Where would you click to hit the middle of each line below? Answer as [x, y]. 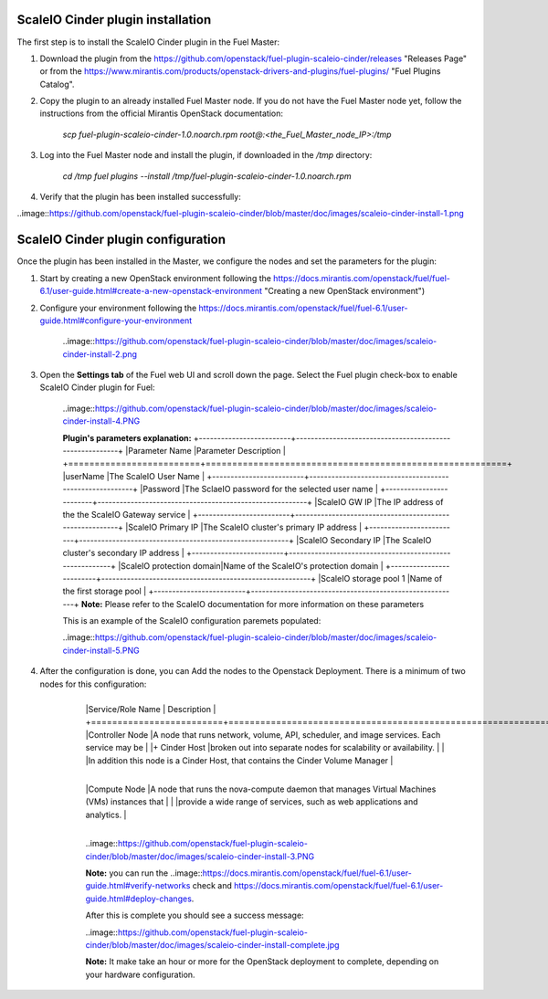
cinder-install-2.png [100, 354]
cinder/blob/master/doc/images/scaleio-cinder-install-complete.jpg [212, 944]
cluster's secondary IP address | [123, 553]
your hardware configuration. [140, 974]
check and [212, 886]
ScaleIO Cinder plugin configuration [121, 240]
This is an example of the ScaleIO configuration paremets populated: [192, 621]
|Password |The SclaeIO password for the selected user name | [259, 489]
